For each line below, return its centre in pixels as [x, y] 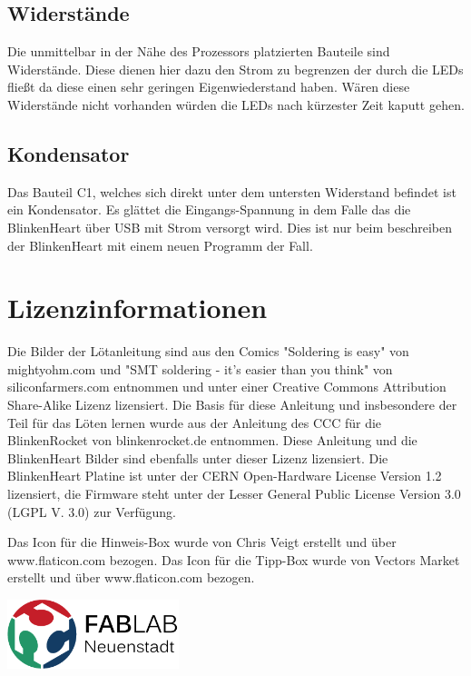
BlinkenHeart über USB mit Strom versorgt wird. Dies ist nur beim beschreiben [230, 227]
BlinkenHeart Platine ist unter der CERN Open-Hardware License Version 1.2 [225, 476]
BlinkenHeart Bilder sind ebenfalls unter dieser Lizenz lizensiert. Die [198, 457]
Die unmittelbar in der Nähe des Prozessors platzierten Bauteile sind [199, 51]
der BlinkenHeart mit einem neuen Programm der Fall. [160, 245]
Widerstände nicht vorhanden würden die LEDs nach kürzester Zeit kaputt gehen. [236, 104]
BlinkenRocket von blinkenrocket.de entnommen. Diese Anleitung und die [212, 440]
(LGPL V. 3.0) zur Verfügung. [92, 511]
